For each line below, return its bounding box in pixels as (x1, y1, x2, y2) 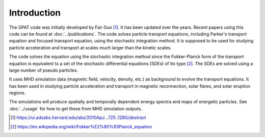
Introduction (9, 7, 61, 18)
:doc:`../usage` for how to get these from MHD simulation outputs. (9, 105, 142, 112)
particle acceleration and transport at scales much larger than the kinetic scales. (9, 44, 172, 51)
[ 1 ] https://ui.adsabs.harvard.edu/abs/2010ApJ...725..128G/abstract (10, 115, 146, 120)
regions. (9, 90, 26, 96)
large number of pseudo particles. (9, 67, 78, 73)
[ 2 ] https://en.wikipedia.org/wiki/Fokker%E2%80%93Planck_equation (10, 123, 152, 129)
